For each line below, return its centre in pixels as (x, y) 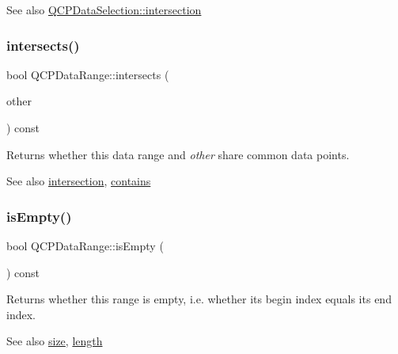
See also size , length (55, 341)
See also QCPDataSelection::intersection (104, 10)
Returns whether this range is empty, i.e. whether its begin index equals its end (199, 299)
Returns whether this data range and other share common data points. (178, 154)
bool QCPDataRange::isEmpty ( (85, 246)
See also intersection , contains (79, 181)
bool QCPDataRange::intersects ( (88, 74)
